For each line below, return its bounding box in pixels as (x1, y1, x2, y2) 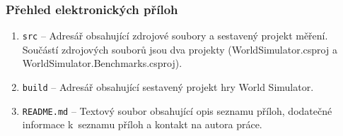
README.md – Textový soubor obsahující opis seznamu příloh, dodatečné (22, 103, 332, 118)
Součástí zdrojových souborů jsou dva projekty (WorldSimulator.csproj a (22, 42, 337, 56)
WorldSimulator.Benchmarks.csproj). (22, 56, 182, 70)
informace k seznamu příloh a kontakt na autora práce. (22, 117, 262, 132)
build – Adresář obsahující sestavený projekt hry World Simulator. (22, 80, 314, 94)
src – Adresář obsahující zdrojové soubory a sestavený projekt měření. (22, 28, 328, 43)
